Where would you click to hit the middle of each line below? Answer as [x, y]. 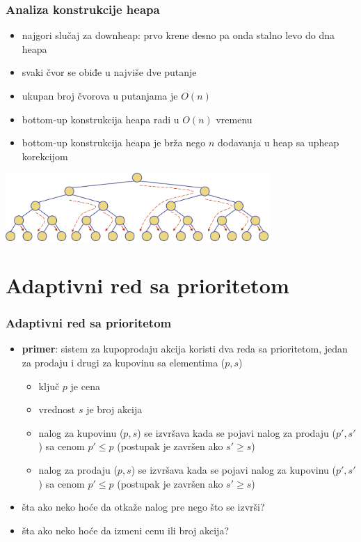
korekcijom [45, 156]
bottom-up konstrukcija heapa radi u [101, 119]
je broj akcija [114, 409]
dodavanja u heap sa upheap [278, 142]
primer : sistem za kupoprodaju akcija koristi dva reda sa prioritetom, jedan [185, 349]
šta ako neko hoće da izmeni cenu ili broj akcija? [126, 530]
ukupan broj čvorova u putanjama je [100, 95]
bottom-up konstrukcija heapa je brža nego [114, 142]
